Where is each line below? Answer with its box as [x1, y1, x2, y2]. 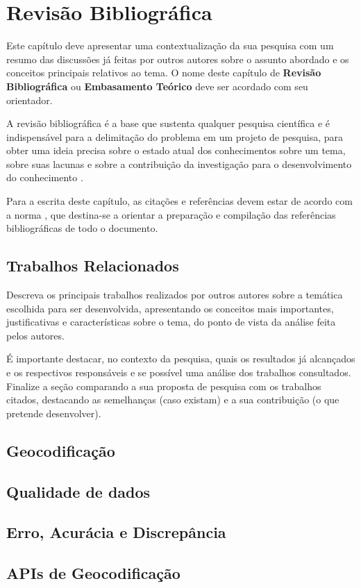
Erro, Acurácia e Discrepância [6, 521, 226, 543]
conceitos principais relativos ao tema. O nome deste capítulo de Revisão [6, 65, 321, 80]
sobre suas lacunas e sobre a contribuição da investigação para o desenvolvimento [6, 156, 352, 171]
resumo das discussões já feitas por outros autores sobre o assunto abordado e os [6, 51, 349, 66]
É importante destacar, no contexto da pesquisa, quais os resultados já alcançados [6, 351, 355, 366]
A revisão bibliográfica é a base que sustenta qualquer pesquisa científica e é [6, 116, 330, 131]
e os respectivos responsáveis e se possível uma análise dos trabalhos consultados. [6, 365, 351, 380]
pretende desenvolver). [6, 405, 101, 420]
